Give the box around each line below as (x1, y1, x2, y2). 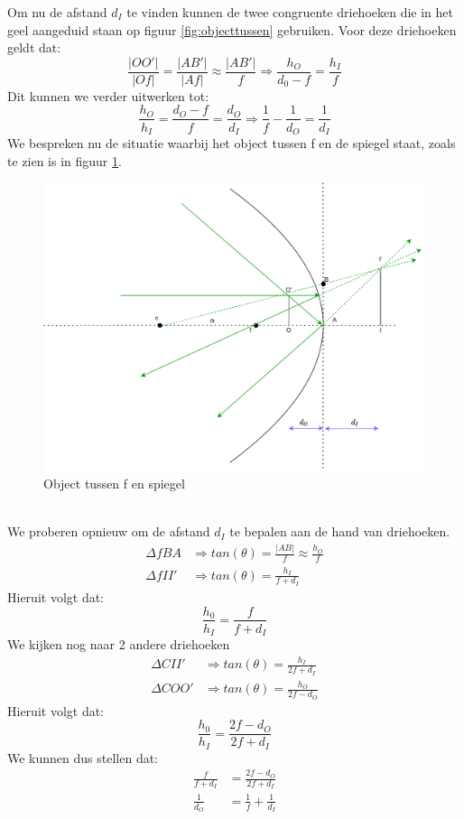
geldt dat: (7, 38, 61, 57)
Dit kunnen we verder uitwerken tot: (7, 86, 209, 105)
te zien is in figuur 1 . (7, 151, 122, 170)
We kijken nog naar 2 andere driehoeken (7, 635, 230, 654)
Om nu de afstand (7, 3, 107, 21)
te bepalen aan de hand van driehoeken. (229, 522, 450, 541)
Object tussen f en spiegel (43, 473, 185, 492)
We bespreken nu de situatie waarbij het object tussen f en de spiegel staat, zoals (7, 133, 456, 152)
